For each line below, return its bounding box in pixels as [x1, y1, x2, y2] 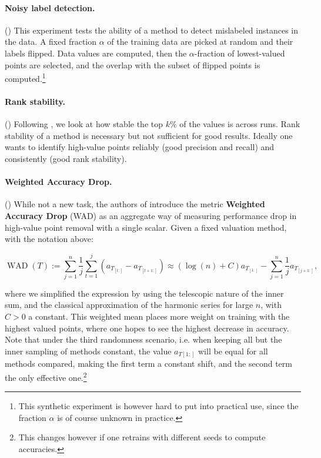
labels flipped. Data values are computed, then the [5, 47, 187, 59]
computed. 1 [5, 71, 46, 84]
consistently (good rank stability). [5, 152, 127, 164]
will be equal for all [198, 344, 268, 357]
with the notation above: [5, 233, 93, 245]
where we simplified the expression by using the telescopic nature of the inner [5, 287, 284, 299]
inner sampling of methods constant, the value [5, 344, 172, 357]
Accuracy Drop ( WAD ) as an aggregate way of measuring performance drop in [5, 209, 297, 221]
